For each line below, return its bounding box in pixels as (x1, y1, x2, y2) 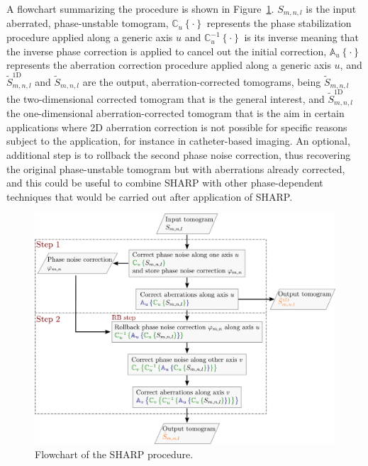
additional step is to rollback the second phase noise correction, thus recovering (6, 147, 351, 162)
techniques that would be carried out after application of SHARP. (6, 189, 293, 204)
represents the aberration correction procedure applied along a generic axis (6, 57, 331, 72)
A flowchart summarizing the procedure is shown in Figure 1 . (6, 1, 274, 16)
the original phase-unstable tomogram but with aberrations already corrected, (6, 161, 345, 176)
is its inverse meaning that (244, 30, 359, 45)
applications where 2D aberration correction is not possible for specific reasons (6, 119, 347, 134)
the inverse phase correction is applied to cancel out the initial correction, (6, 43, 327, 58)
